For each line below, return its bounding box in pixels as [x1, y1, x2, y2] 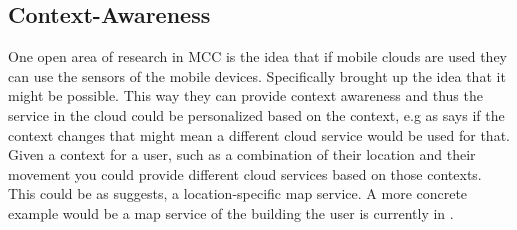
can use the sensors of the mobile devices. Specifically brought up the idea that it [8, 65, 506, 86]
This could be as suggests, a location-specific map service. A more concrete [8, 183, 468, 204]
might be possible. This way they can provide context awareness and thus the [8, 85, 483, 106]
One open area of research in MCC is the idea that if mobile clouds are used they [8, 46, 507, 67]
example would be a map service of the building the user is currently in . [8, 202, 454, 223]
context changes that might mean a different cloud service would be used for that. [8, 124, 510, 145]
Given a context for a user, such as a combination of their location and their [8, 144, 476, 165]
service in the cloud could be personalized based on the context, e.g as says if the [8, 104, 505, 125]
